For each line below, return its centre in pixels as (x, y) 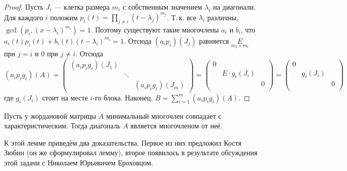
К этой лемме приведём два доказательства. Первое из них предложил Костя (123, 142)
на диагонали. (234, 7)
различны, (223, 17)
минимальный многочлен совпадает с (164, 115)
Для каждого (24, 17)
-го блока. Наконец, (123, 97)
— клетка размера (82, 7)
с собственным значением (162, 7)
